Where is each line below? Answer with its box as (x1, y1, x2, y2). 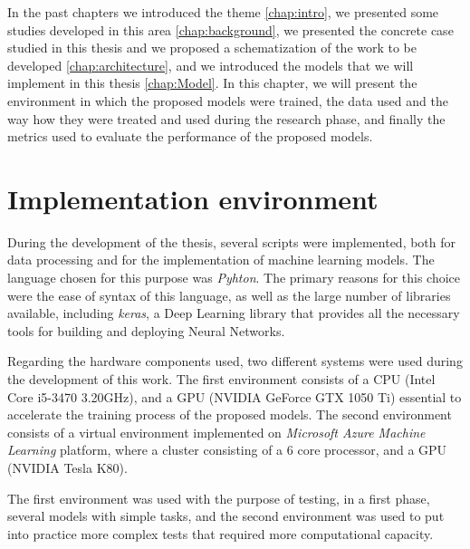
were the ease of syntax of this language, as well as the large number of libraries (7, 285, 451, 304)
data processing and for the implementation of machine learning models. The (7, 250, 435, 269)
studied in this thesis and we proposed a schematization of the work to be (7, 38, 417, 57)
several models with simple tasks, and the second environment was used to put (7, 506, 445, 525)
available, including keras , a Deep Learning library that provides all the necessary (7, 303, 460, 323)
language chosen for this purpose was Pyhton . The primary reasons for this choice (7, 268, 461, 287)
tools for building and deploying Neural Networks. (7, 321, 285, 340)
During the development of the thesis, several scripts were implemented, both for (7, 232, 456, 251)
